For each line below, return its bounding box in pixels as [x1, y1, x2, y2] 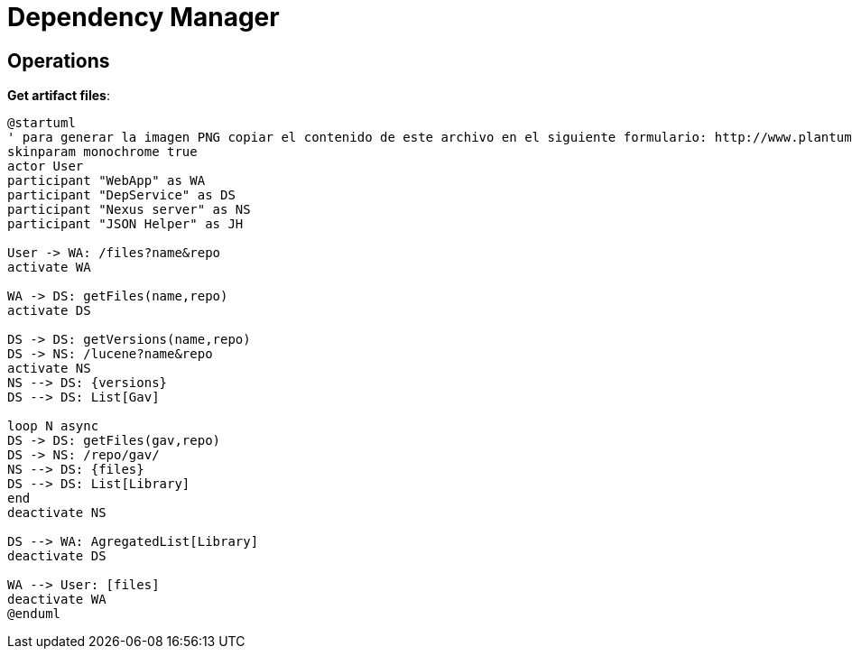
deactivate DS [7, 549, 106, 564]
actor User [7, 159, 84, 174]
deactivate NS [7, 505, 106, 521]
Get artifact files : [7, 88, 110, 104]
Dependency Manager [7, 2, 280, 32]
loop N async [7, 419, 99, 434]
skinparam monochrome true [7, 144, 198, 160]
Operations [7, 49, 110, 72]
